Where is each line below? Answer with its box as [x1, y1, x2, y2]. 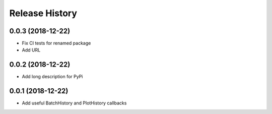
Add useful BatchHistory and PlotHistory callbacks [22, 100, 127, 106]
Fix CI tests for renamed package [22, 40, 91, 46]
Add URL [22, 47, 41, 53]
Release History [9, 8, 78, 19]
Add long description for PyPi [22, 74, 83, 80]
